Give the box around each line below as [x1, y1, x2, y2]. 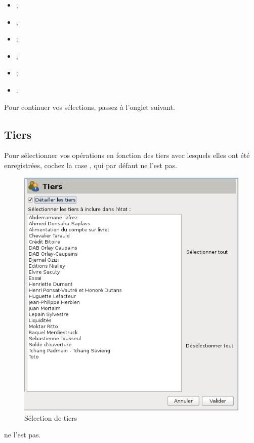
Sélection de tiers [24, 412, 77, 423]
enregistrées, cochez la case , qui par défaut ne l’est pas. [4, 159, 177, 170]
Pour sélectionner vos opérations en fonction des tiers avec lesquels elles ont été [4, 150, 250, 160]
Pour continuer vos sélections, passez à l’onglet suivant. [4, 101, 175, 112]
